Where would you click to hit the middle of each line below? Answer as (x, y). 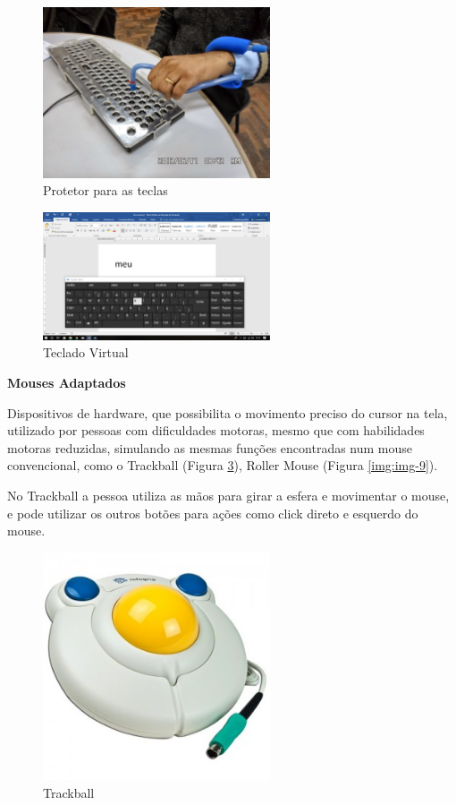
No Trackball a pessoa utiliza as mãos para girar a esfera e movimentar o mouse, (228, 495)
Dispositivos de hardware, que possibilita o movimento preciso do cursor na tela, (228, 412)
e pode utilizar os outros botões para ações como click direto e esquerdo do (213, 513)
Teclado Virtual (86, 352)
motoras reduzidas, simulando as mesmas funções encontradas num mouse (210, 447)
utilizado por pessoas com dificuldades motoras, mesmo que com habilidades (216, 430)
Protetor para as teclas (106, 190)
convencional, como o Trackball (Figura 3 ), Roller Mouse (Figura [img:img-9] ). (223, 465)
